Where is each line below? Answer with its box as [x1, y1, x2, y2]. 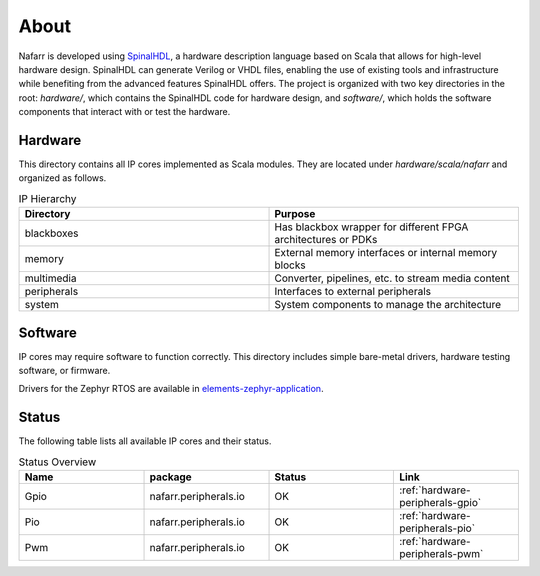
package [149, 470, 192, 484]
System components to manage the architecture [274, 298, 502, 312]
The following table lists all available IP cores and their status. [18, 435, 272, 447]
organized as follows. [18, 172, 107, 184]
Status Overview [18, 455, 97, 469]
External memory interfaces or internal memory [274, 246, 498, 260]
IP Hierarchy [18, 191, 77, 205]
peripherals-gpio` [398, 496, 482, 510]
